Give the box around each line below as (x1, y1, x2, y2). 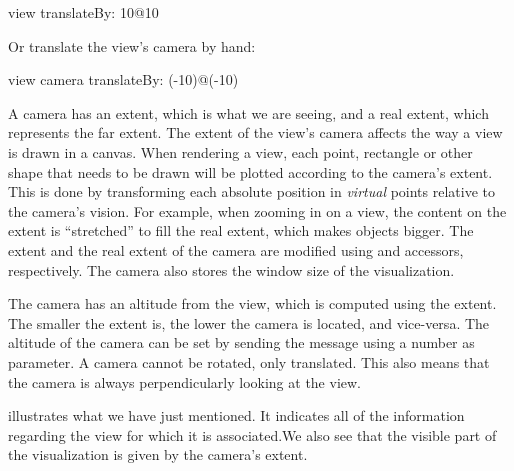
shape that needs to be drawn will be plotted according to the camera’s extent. (8, 161, 493, 182)
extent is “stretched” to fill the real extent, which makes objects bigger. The (8, 220, 474, 241)
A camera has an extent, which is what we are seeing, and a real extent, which (8, 102, 489, 123)
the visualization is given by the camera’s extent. (8, 444, 308, 465)
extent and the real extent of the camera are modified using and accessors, (8, 239, 464, 260)
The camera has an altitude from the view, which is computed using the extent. (8, 293, 497, 314)
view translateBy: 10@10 (8, 2, 159, 22)
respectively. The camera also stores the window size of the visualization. (8, 259, 455, 280)
